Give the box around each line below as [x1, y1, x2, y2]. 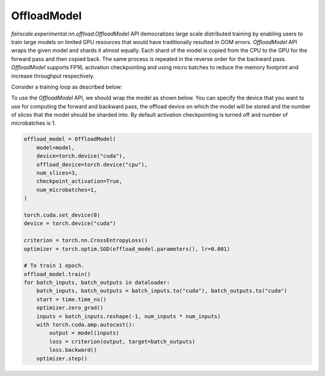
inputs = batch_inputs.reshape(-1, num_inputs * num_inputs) [36, 313, 221, 319]
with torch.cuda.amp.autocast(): [36, 321, 135, 328]
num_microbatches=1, [36, 186, 97, 193]
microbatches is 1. [11, 119, 57, 127]
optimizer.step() [36, 355, 88, 362]
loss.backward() [49, 346, 97, 354]
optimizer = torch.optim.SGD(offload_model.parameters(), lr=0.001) [23, 245, 231, 252]
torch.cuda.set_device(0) [23, 211, 101, 218]
